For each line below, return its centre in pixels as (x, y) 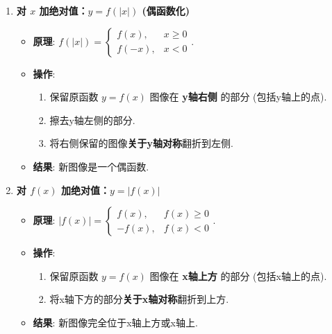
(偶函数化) (166, 10)
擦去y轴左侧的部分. (92, 120)
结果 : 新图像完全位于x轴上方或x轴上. (115, 322)
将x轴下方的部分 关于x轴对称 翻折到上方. (139, 299)
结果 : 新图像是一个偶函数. (91, 166)
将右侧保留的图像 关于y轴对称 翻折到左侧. (141, 143)
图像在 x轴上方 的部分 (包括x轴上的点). (238, 275)
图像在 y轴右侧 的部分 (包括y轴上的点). (238, 97)
